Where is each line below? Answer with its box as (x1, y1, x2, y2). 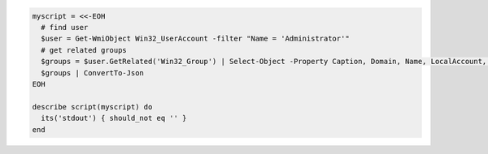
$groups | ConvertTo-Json (41, 68, 144, 77)
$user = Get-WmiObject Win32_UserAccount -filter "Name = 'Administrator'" (41, 34, 350, 44)
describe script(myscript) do (32, 102, 153, 111)
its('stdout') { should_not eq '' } (41, 113, 187, 123)
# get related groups (41, 45, 128, 54)
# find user (41, 23, 89, 32)
